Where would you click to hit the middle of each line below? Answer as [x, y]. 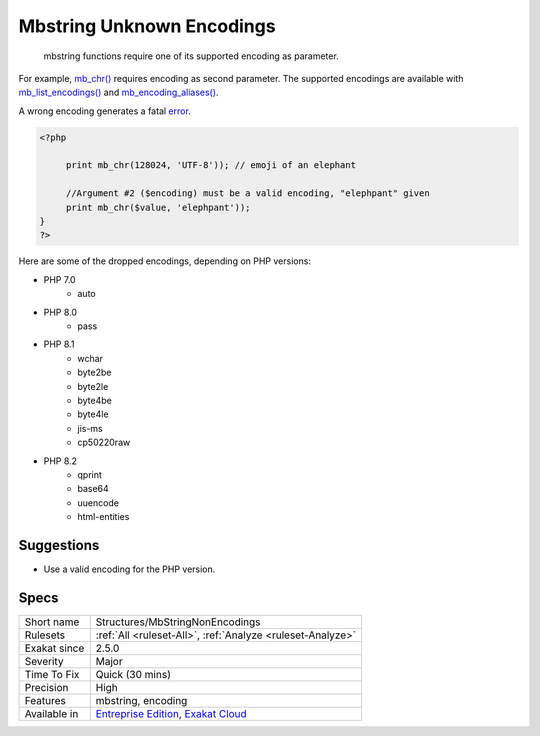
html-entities [103, 517]
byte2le [93, 386]
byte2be [94, 372]
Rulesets [44, 635]
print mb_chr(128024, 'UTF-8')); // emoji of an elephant [211, 165]
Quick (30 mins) [133, 674]
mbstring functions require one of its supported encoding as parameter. [191, 56]
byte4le [93, 414]
